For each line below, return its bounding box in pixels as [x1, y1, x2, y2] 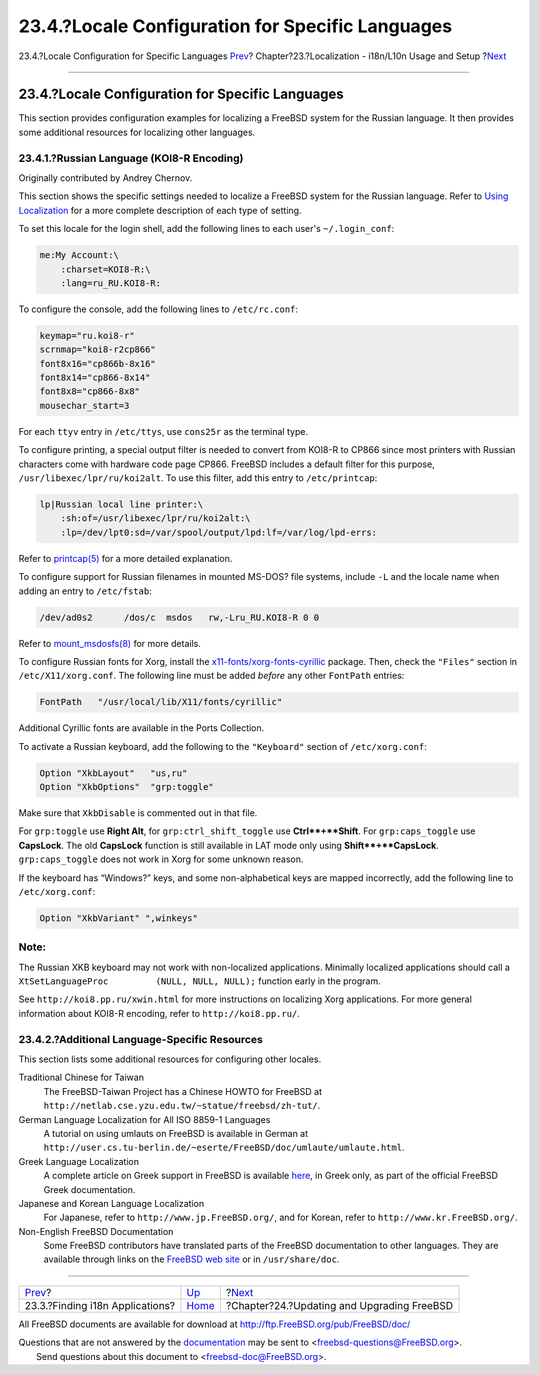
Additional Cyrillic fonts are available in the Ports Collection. [18, 722, 265, 734]
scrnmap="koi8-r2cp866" [39, 344, 157, 355]
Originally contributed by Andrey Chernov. [18, 171, 193, 184]
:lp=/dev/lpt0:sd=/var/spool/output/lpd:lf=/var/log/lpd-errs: [60, 526, 378, 538]
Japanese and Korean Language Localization [18, 1197, 205, 1209]
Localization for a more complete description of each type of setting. [18, 204, 302, 216]
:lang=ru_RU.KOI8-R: [60, 277, 162, 289]
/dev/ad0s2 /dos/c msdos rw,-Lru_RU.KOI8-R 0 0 [39, 611, 320, 623]
